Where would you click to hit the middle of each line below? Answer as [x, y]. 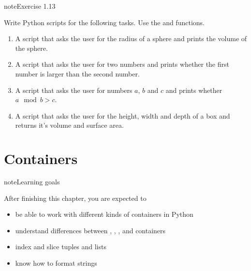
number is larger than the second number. [77, 73]
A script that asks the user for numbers [74, 90]
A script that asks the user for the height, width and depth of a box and [123, 115]
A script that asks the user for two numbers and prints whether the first [122, 64]
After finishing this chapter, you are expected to [75, 198]
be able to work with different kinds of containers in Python [104, 214]
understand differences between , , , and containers [90, 230]
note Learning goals [32, 182]
